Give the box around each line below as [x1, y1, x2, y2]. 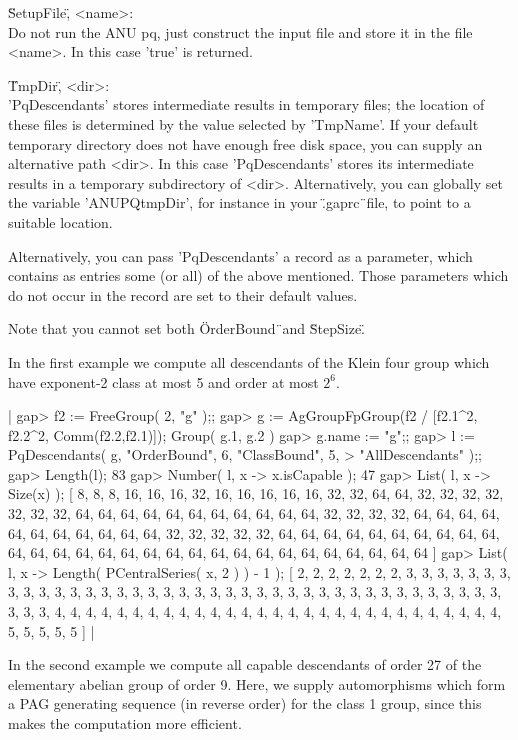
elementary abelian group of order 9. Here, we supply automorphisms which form [8, 673, 506, 694]
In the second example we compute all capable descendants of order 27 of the [8, 654, 482, 675]
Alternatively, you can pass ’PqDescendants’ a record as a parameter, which [8, 245, 473, 266]
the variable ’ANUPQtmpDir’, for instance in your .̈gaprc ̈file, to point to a [8, 192, 471, 213]
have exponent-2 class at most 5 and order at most [8, 371, 319, 392]
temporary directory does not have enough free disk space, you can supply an [8, 133, 483, 154]
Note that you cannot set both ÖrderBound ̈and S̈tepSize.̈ [8, 318, 365, 339]
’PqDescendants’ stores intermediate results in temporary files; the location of [8, 94, 485, 115]
